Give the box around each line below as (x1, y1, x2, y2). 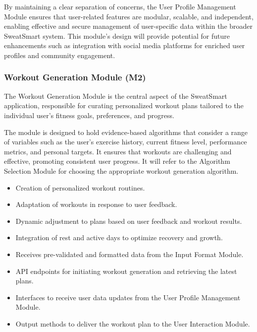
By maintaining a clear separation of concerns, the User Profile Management (4, 1, 236, 11)
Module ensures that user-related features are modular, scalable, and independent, (4, 11, 254, 21)
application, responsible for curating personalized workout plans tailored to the (4, 100, 244, 111)
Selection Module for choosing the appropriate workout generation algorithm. (4, 165, 239, 176)
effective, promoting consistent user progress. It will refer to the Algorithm (4, 156, 230, 166)
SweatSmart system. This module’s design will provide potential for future (4, 30, 230, 41)
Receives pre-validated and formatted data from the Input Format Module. (15, 249, 244, 259)
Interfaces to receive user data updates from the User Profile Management (15, 292, 241, 302)
